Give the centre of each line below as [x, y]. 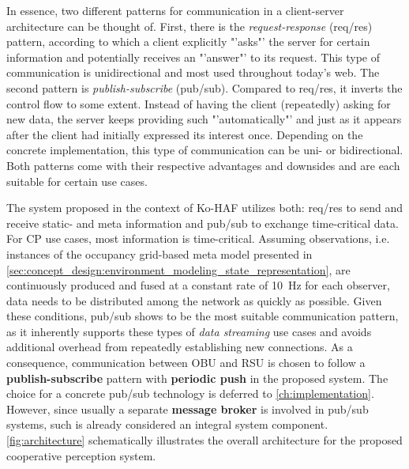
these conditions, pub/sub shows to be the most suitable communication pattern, [203, 316]
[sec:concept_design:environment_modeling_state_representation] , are [178, 269]
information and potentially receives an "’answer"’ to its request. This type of [193, 57]
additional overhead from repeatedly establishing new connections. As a [180, 347]
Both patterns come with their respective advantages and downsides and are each [203, 165]
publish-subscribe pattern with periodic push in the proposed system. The [197, 378]
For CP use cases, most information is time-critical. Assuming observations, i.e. [198, 238]
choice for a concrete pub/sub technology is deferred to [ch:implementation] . [190, 393]
